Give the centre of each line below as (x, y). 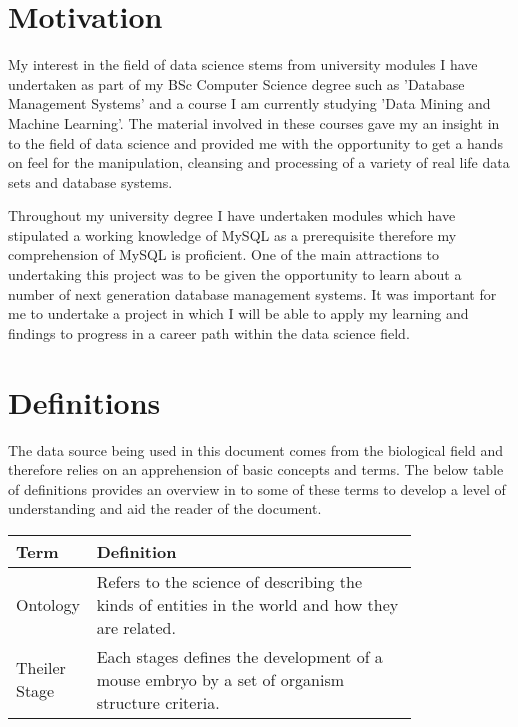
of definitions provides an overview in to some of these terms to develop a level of (257, 488)
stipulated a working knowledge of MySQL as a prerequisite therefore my (232, 234)
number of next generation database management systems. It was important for (252, 293)
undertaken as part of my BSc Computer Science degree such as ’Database (236, 83)
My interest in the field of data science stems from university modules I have (243, 64)
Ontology (48, 604)
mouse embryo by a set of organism (220, 679)
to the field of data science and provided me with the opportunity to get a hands (255, 142)
